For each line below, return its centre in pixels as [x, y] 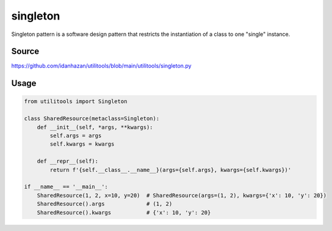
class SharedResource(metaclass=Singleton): [92, 119]
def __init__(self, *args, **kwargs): [95, 127]
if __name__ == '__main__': [66, 187]
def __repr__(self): [68, 161]
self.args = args [76, 136]
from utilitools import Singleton [76, 101]
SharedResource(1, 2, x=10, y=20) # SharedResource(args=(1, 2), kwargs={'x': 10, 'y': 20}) [182, 195]
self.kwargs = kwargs [82, 144]
